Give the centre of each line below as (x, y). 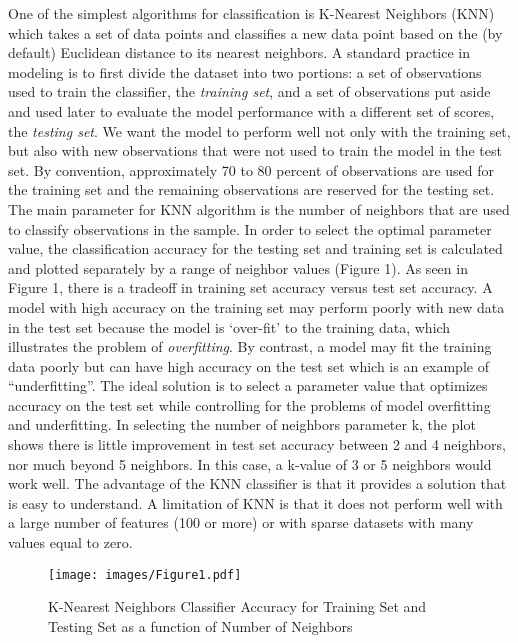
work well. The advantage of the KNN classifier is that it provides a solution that (257, 483)
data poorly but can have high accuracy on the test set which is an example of (248, 365)
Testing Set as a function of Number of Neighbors (200, 625)
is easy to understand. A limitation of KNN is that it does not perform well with (255, 502)
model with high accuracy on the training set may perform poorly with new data (256, 306)
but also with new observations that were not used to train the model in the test (255, 150)
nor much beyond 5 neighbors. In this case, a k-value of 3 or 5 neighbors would (250, 463)
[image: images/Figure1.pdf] (145, 574)
